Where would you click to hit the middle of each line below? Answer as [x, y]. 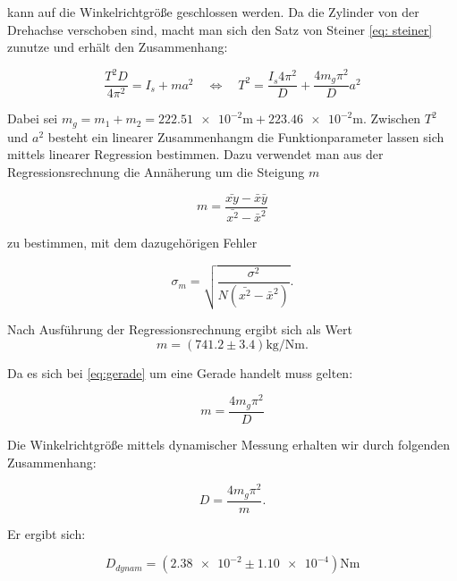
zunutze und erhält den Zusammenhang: [118, 47]
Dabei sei [33, 118]
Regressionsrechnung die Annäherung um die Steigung [156, 171]
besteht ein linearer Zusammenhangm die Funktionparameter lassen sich [246, 136]
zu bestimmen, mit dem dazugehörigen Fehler [132, 242]
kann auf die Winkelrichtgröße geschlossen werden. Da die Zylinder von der [213, 12]
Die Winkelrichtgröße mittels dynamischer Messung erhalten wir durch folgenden [229, 444]
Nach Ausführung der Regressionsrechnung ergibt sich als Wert [180, 329]
